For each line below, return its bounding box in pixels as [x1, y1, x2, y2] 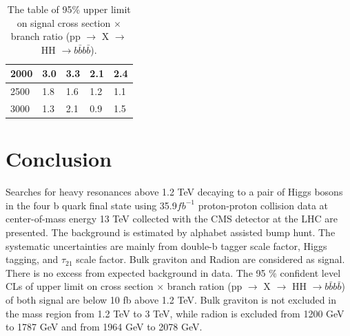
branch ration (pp [167, 279, 243, 293]
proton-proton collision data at [198, 198, 329, 212]
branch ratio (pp [10, 29, 81, 43]
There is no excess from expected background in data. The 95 [6, 265, 266, 280]
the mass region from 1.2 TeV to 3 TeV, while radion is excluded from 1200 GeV [6, 306, 344, 320]
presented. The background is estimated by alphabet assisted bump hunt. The [6, 225, 336, 240]
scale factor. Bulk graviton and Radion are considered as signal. [76, 252, 345, 266]
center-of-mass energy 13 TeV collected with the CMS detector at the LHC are [6, 211, 338, 226]
